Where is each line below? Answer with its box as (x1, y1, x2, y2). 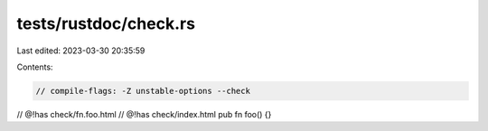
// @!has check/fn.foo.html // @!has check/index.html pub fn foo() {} (16, 108, 272, 119)
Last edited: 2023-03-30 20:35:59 (16, 45, 145, 56)
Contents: (16, 61, 53, 72)
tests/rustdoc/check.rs (16, 14, 196, 33)
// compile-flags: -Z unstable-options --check (35, 86, 250, 96)
